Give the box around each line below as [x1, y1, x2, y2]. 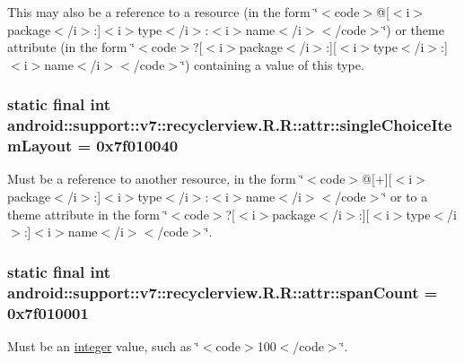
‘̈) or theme [382, 20, 444, 39]
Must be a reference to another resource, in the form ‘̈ [7, 169, 304, 188]
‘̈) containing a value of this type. [181, 55, 364, 73]
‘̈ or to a [382, 187, 428, 206]
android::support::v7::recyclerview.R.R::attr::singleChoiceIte [7, 114, 452, 136]
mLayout [7, 134, 73, 157]
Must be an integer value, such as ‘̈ [7, 336, 199, 355]
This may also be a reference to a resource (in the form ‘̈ [7, 3, 319, 21]
